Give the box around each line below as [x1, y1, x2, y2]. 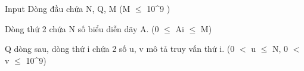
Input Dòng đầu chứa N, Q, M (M [5, 2, 131, 14]
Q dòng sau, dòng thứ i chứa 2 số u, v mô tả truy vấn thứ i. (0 [5, 42, 235, 55]
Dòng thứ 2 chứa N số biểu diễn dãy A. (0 [5, 22, 159, 35]
